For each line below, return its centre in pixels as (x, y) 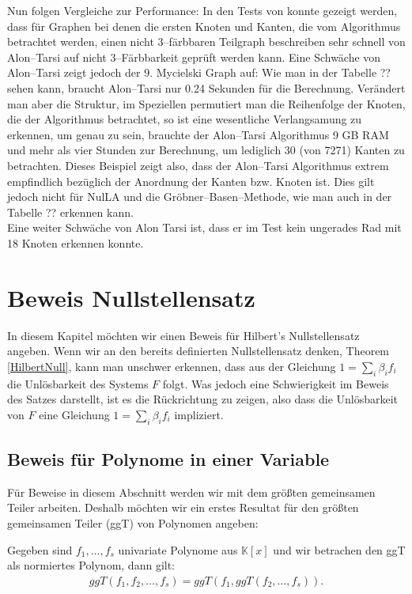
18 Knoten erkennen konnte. (76, 242)
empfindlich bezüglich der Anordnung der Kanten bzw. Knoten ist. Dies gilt (191, 181)
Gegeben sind (40, 549)
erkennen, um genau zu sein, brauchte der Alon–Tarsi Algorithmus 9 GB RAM (198, 134)
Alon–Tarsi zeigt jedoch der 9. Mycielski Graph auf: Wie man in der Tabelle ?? (199, 72)
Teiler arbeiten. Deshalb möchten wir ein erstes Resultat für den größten (183, 507)
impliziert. (199, 414)
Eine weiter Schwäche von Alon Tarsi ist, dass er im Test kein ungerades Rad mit (204, 227)
